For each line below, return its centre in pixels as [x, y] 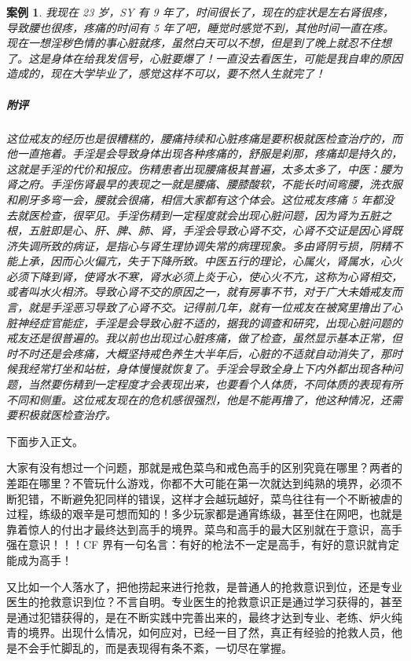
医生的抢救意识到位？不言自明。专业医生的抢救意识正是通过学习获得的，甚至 [204, 602]
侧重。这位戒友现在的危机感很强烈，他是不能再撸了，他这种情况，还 [215, 399]
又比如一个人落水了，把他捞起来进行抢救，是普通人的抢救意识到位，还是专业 [204, 586]
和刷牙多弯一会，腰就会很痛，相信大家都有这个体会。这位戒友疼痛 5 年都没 [200, 199]
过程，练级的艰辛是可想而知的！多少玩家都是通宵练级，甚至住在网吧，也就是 [204, 514]
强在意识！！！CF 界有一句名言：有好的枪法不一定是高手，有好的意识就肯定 [203, 544]
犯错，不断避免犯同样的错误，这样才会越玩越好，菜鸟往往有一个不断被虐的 [209, 498]
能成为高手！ [39, 559]
